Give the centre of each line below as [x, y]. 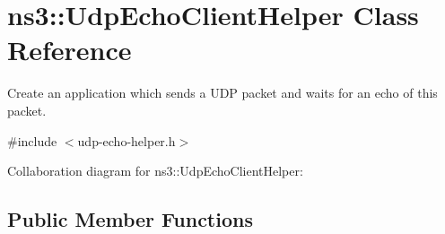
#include [32, 140]
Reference [70, 50]
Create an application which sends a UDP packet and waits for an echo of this [222, 93]
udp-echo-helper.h [127, 140]
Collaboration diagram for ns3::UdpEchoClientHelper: [155, 171]
